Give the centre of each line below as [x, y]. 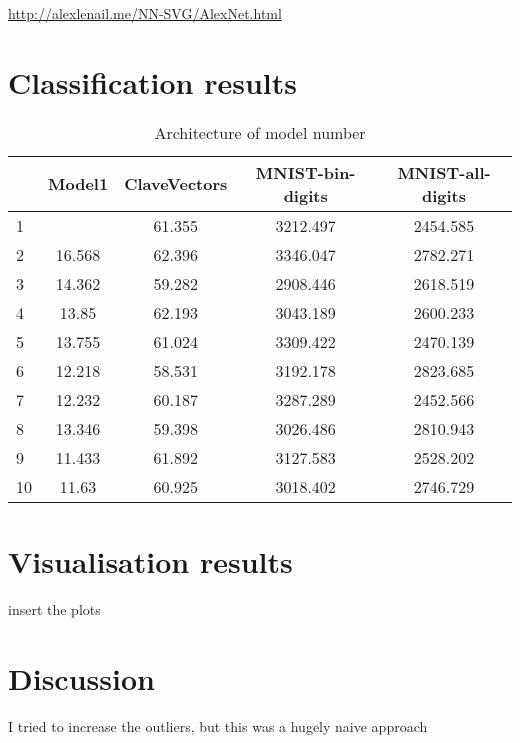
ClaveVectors [176, 184]
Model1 [78, 184]
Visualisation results [150, 560]
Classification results [153, 81]
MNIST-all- [444, 172]
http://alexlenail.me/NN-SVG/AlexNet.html [145, 13]
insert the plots [54, 608]
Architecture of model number [260, 132]
